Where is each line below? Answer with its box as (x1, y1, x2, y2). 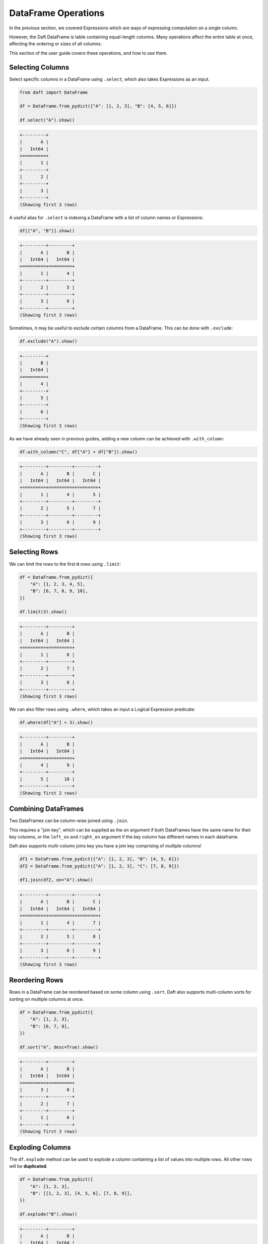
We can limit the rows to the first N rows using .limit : (9, 561, 121, 567)
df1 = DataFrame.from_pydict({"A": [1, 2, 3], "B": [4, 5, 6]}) (19, 856, 180, 862)
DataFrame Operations (9, 7, 105, 18)
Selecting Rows (9, 548, 59, 556)
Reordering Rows (9, 976, 64, 985)
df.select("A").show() (19, 117, 75, 123)
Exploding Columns (9, 1143, 71, 1151)
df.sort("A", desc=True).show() (19, 1044, 99, 1050)
